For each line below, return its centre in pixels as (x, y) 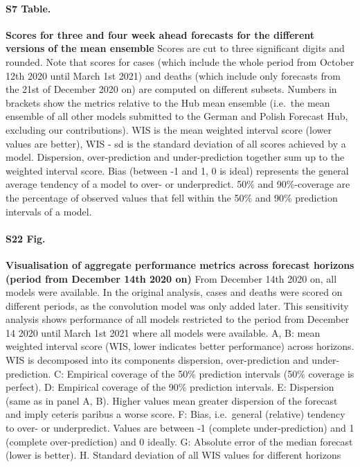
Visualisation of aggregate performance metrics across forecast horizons (180, 264)
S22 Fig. (26, 238)
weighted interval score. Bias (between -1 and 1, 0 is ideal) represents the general (177, 170)
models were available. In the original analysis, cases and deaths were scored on (174, 292)
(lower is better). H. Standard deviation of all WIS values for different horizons (173, 455)
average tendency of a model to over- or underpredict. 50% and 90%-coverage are (178, 184)
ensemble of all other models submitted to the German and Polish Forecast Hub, (177, 116)
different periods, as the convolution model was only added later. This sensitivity (177, 305)
